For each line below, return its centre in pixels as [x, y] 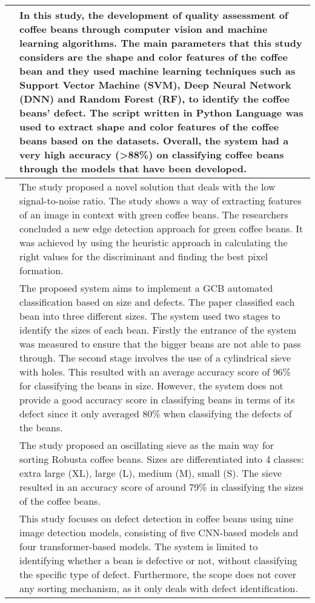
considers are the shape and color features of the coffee [154, 57]
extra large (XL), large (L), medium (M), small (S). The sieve [151, 473]
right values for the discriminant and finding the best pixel [144, 256]
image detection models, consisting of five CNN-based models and [159, 532]
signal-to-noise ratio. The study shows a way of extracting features [161, 200]
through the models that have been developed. [133, 168]
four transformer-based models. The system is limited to [139, 546]
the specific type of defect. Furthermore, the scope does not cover [158, 574]
